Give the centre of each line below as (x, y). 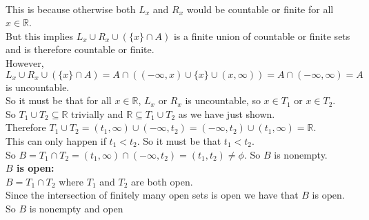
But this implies (39, 36)
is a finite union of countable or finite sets (262, 36)
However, (25, 62)
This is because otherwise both (71, 9)
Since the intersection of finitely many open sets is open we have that (152, 195)
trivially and (97, 113)
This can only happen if (56, 140)
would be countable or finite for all (260, 9)
